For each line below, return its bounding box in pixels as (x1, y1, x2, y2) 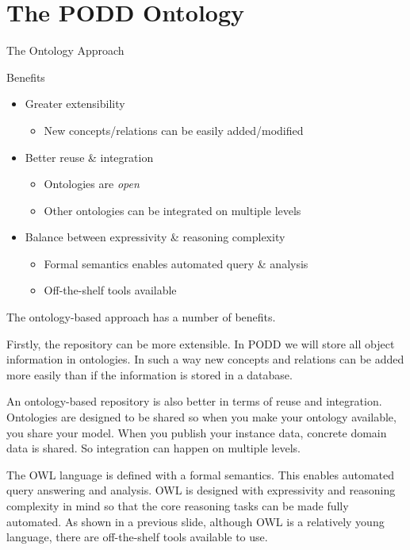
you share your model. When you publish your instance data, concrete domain (6, 424, 387, 440)
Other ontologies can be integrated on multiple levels (44, 202, 301, 218)
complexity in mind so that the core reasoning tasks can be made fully (6, 498, 349, 513)
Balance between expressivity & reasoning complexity (25, 229, 285, 245)
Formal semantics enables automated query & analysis (44, 255, 308, 271)
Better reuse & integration (25, 148, 154, 165)
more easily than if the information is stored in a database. (6, 366, 293, 383)
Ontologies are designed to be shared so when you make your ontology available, (6, 409, 397, 425)
